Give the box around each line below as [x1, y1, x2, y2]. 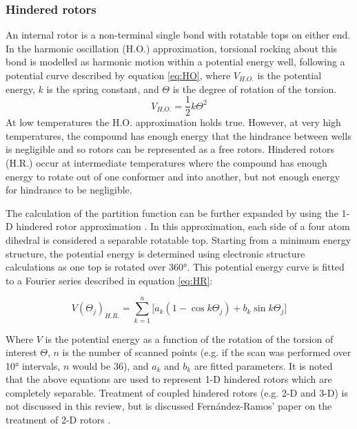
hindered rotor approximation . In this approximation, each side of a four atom [16, 219, 350, 233]
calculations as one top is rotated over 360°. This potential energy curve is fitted [6, 260, 345, 274]
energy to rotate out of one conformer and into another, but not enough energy [6, 169, 340, 183]
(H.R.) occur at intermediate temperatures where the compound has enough [6, 156, 327, 170]
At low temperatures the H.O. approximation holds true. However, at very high [6, 115, 341, 129]
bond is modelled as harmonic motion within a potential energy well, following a [6, 54, 345, 69]
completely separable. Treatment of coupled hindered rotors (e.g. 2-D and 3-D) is [6, 385, 349, 399]
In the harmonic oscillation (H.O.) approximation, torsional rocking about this [6, 41, 338, 55]
